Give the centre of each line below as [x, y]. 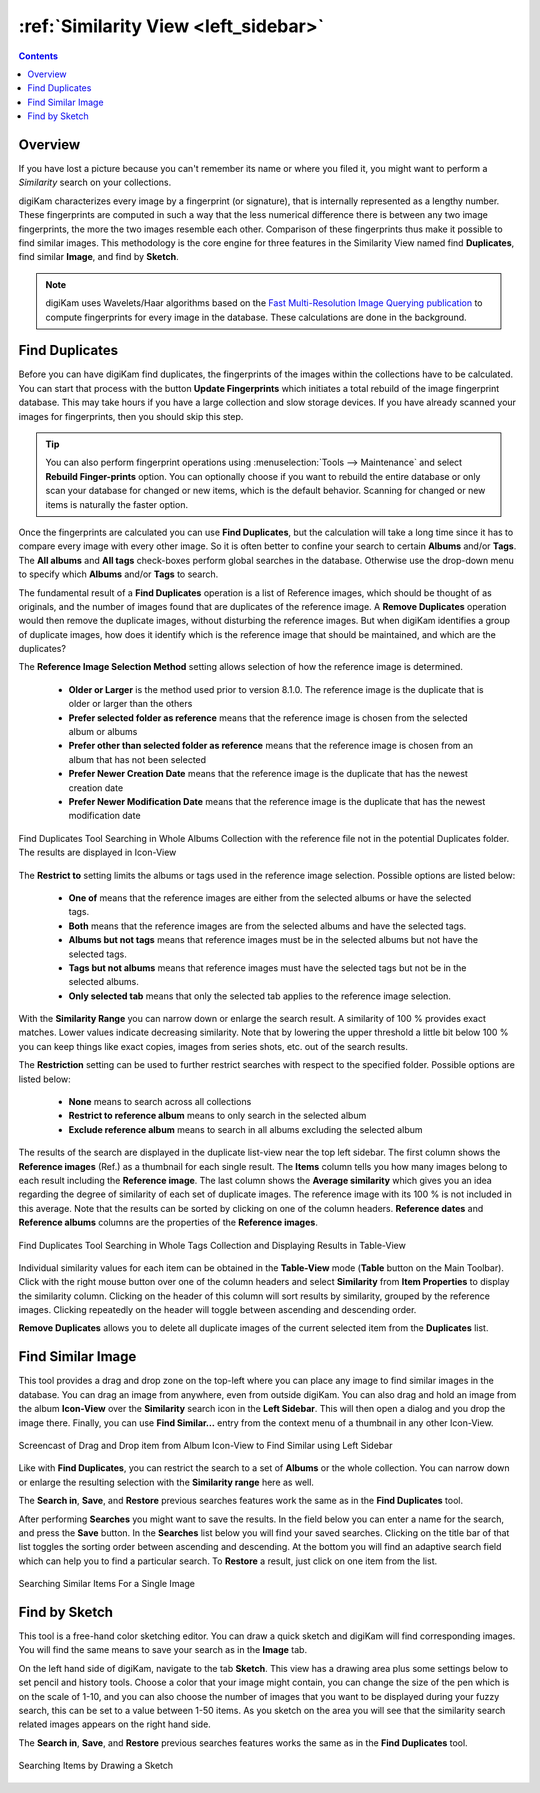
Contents [38, 56]
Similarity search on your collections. [95, 182]
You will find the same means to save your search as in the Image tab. [163, 1650]
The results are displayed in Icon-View [97, 852]
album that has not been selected [137, 759]
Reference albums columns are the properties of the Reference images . [168, 1222]
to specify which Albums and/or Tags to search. [118, 574]
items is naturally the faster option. [117, 504]
